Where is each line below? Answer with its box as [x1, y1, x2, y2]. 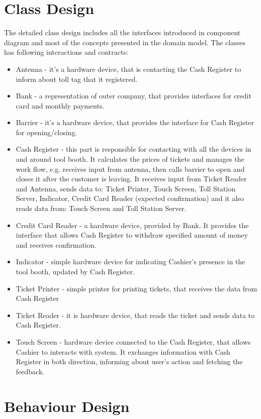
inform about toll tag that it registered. [16, 73, 138, 84]
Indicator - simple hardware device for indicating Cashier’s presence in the [16, 256, 245, 267]
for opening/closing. [16, 127, 77, 137]
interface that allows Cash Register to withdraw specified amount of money [16, 230, 248, 240]
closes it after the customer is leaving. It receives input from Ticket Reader [16, 173, 247, 184]
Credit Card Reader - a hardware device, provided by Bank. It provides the [16, 220, 249, 230]
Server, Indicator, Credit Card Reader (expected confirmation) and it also [16, 193, 244, 203]
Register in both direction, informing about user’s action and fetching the [16, 356, 243, 367]
